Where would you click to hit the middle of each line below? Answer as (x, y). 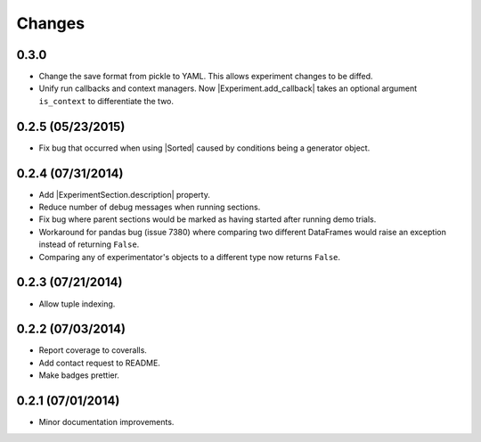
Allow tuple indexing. (77, 304)
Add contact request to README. (99, 363)
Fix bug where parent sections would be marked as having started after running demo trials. (208, 219)
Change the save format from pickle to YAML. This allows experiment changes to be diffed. (206, 77)
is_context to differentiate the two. (106, 101)
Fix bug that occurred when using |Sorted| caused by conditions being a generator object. (204, 148)
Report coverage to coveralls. (93, 350)
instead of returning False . (89, 244)
